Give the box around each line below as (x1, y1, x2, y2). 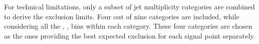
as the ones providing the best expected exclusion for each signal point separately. (4, 30, 255, 41)
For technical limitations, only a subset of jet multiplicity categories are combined (4, 1, 255, 11)
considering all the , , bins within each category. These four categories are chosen (4, 21, 252, 31)
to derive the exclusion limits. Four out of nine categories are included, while (4, 11, 239, 21)
